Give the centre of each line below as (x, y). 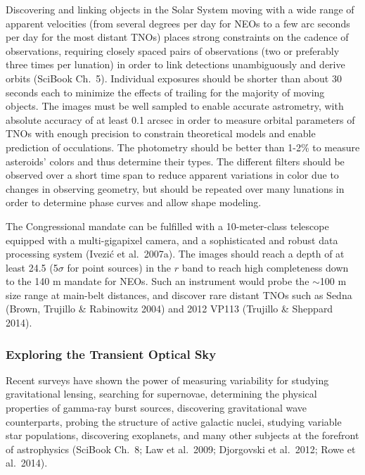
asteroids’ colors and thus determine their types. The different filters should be (175, 161)
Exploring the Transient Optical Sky (111, 354)
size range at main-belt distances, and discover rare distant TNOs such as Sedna (179, 294)
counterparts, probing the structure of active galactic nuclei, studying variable (174, 421)
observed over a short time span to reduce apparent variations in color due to (172, 175)
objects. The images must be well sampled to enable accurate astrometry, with (175, 106)
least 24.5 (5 (32, 267)
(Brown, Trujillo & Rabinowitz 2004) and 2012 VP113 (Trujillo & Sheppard (169, 309)
